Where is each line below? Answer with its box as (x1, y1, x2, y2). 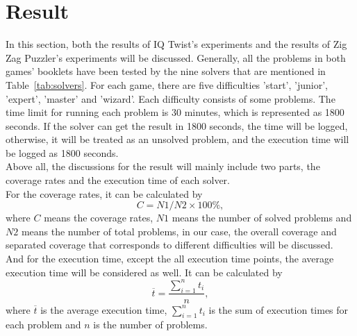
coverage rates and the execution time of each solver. (6, 173, 230, 187)
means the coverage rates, (44, 210, 153, 225)
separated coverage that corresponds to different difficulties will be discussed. (6, 237, 333, 252)
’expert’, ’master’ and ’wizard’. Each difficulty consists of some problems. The (6, 91, 335, 106)
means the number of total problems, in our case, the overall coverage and (21, 224, 337, 238)
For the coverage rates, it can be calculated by (6, 186, 203, 201)
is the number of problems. (93, 317, 208, 332)
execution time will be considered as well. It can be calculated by (6, 264, 283, 279)
